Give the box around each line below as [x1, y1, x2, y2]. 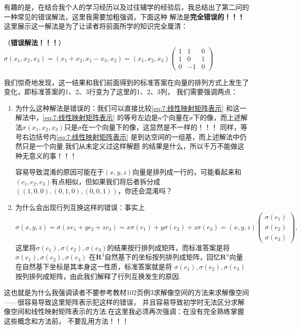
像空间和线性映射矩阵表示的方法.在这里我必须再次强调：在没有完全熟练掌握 [4, 306, 244, 316]
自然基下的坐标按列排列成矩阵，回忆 [104, 252, 220, 262]
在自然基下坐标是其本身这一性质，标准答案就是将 [15, 261, 172, 271]
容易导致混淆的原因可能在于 [15, 167, 104, 177]
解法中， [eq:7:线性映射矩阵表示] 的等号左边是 [15, 112, 158, 122]
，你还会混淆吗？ [118, 186, 173, 196]
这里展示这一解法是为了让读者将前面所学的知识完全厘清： [4, 21, 188, 31]
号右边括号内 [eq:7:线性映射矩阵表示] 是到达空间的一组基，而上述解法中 [15, 131, 240, 141]
